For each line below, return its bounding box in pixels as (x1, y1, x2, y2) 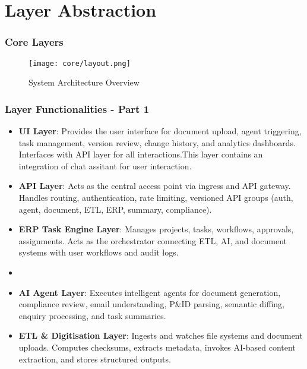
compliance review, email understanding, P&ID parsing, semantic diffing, (18, 298, 284, 310)
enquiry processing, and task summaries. (18, 309, 166, 321)
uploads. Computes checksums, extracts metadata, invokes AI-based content (18, 340, 296, 353)
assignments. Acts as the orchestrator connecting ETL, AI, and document (18, 234, 287, 247)
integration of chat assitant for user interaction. (18, 159, 192, 172)
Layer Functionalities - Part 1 (5, 101, 150, 116)
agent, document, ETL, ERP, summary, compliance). (18, 203, 212, 215)
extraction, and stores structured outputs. (18, 352, 171, 365)
